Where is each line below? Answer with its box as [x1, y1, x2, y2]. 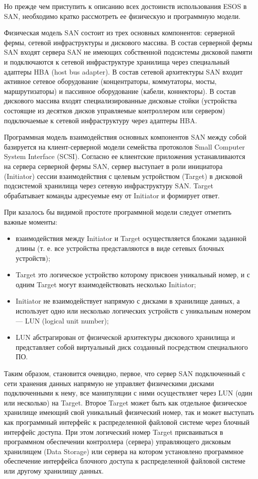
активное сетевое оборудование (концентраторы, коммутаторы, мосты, [4, 76, 217, 86]
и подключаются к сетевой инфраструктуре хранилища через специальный [4, 56, 230, 67]
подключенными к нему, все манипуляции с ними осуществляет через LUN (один [4, 388, 253, 398]
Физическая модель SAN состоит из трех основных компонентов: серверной [4, 27, 235, 38]
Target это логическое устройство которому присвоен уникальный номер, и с [15, 269, 250, 280]
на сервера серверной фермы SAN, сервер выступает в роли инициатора [4, 160, 223, 171]
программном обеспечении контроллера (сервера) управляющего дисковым [4, 436, 231, 447]
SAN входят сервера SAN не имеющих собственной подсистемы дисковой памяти [4, 47, 253, 57]
